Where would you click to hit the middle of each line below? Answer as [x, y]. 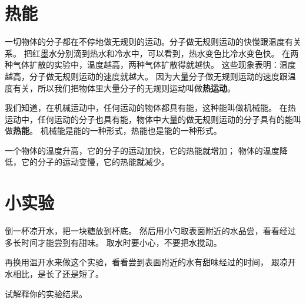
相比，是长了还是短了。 [58, 273]
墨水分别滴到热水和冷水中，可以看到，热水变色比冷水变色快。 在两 [169, 53]
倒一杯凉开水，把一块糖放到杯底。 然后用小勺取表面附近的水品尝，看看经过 [150, 231]
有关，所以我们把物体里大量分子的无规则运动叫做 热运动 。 [124, 88]
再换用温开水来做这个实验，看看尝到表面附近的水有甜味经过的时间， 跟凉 [146, 262]
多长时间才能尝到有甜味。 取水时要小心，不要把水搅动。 [113, 242]
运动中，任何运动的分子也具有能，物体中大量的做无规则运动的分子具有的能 [149, 119]
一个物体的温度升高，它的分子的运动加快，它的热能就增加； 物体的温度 [142, 150]
